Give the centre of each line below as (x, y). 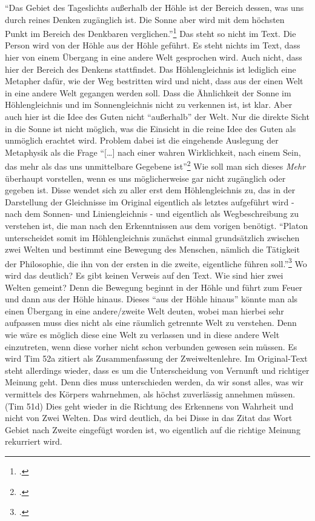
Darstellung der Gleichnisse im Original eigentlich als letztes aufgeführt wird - (150, 201)
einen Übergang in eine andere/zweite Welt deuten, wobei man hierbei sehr (144, 310)
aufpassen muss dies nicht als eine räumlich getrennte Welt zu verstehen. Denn (151, 323)
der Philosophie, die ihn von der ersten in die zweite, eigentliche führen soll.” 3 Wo (156, 262)
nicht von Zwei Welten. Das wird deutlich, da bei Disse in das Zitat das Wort (149, 418)
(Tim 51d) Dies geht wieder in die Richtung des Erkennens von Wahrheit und (149, 406)
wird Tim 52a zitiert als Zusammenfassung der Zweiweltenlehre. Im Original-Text (156, 358)
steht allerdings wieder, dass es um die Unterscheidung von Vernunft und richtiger (157, 370)
